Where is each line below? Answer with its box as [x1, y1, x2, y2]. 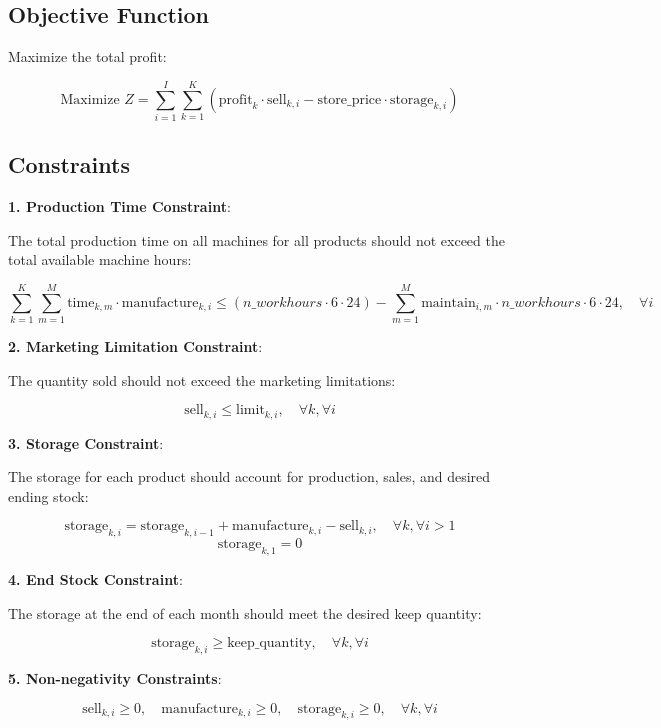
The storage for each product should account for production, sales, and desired [8, 466, 491, 487]
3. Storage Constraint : [8, 432, 164, 453]
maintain [421, 295, 476, 310]
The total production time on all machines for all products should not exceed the [8, 229, 505, 250]
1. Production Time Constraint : [8, 196, 231, 217]
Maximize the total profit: [8, 46, 167, 67]
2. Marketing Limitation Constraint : [8, 336, 263, 357]
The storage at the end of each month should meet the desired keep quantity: [8, 602, 482, 623]
